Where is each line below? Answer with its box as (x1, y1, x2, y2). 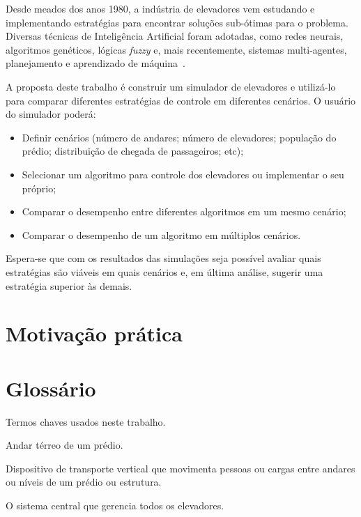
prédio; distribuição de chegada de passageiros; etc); (22, 144, 244, 158)
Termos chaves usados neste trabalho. (6, 414, 166, 429)
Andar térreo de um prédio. (6, 438, 123, 452)
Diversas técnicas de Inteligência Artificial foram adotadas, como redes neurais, (6, 29, 344, 43)
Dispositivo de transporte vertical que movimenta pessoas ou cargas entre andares (6, 461, 355, 475)
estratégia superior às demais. (6, 278, 132, 293)
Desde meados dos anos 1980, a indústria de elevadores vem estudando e (6, 1, 315, 15)
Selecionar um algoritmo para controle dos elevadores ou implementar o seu (22, 167, 344, 181)
